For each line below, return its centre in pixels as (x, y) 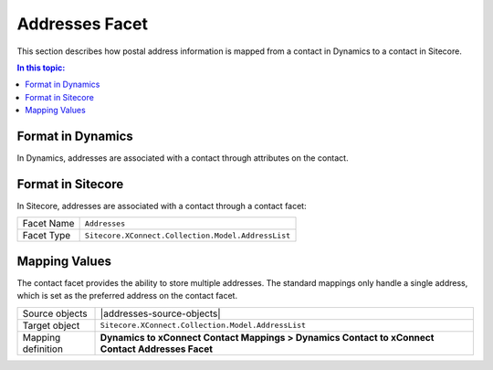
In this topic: (41, 68)
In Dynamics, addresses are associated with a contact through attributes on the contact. (183, 158)
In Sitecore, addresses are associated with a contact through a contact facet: (162, 206)
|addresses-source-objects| (160, 313)
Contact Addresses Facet (157, 349)
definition (43, 349)
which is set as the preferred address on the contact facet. (127, 296)
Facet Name (48, 224)
